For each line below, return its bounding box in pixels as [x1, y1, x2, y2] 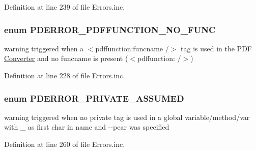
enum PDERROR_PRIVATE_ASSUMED [4, 92, 184, 104]
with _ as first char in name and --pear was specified [4, 122, 169, 132]
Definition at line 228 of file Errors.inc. [4, 70, 125, 80]
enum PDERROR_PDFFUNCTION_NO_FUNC [4, 23, 216, 36]
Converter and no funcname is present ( [4, 53, 128, 64]
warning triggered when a [4, 43, 84, 53]
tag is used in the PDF [181, 43, 252, 53]
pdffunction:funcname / [95, 43, 169, 53]
